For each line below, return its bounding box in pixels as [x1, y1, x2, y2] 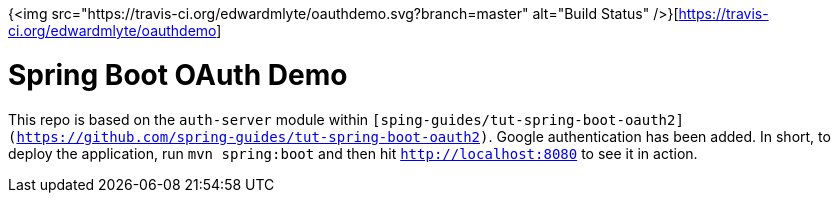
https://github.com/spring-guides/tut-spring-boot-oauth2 [16, 128, 481, 145]
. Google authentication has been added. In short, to [488, 127, 831, 145]
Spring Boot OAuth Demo [8, 57, 348, 92]
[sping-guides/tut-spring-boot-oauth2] [372, 111, 684, 128]
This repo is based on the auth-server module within [8, 110, 369, 128]
